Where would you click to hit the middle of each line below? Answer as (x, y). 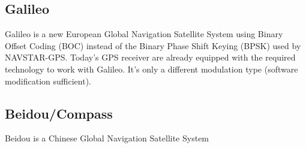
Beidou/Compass (59, 113)
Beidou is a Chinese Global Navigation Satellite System (107, 138)
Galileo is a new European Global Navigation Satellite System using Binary (144, 34)
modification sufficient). (48, 81)
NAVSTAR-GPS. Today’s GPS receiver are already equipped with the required (150, 57)
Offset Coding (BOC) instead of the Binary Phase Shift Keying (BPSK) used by (153, 45)
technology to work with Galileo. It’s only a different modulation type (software (151, 69)
